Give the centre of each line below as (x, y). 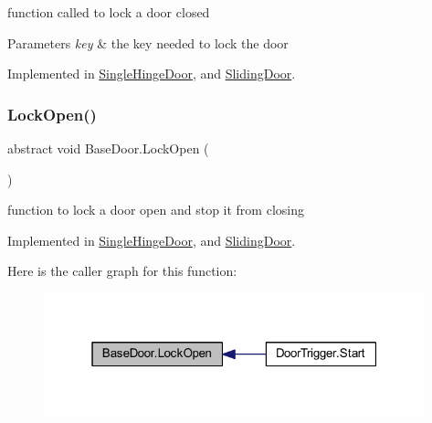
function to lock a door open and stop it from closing (156, 210)
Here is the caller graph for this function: (122, 271)
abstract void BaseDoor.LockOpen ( (108, 148)
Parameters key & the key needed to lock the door (148, 42)
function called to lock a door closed (109, 12)
